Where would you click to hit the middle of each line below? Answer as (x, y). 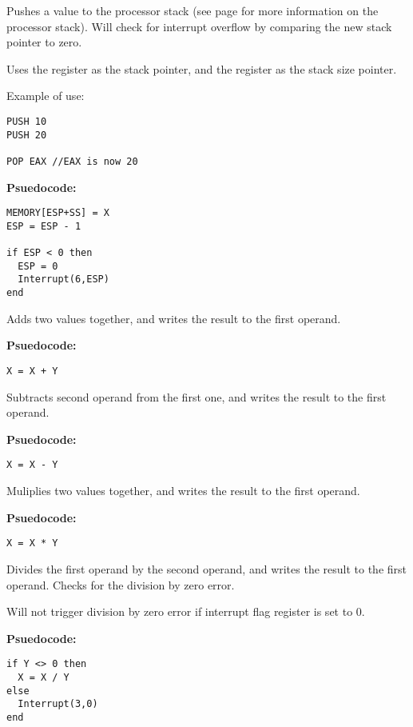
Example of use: (46, 96)
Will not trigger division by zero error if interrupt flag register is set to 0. (186, 611)
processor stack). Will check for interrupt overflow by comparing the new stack (199, 26)
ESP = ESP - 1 (44, 226)
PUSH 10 (27, 121)
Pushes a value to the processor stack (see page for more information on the (193, 10)
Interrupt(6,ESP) (64, 280)
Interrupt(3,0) (58, 704)
